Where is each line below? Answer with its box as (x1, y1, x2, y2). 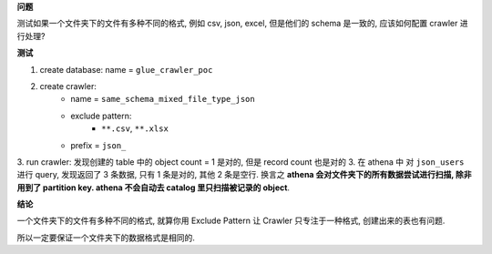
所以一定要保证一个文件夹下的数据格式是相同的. (16, 232, 196, 243)
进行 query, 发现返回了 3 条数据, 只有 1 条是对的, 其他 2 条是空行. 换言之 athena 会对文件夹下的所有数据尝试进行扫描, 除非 (16, 169, 473, 180)
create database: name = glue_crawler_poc (39, 64, 213, 75)
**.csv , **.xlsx (101, 123, 169, 134)
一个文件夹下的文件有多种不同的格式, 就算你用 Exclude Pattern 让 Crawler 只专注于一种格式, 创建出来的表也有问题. (16, 215, 446, 227)
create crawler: (39, 80, 97, 91)
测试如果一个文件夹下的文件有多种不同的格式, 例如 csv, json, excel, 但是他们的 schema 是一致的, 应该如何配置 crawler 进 (16, 18, 468, 29)
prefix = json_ (70, 139, 127, 150)
